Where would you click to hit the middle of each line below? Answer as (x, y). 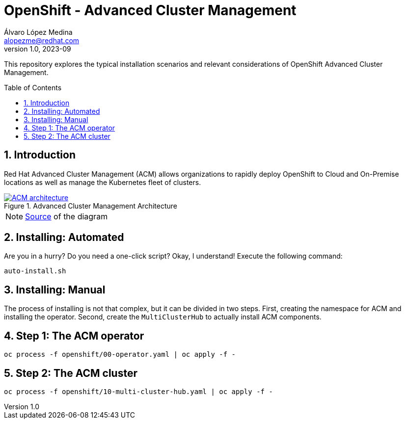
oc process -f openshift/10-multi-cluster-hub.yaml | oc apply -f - (138, 391)
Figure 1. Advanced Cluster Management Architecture (91, 206)
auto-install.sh (35, 271)
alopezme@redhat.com (42, 40)
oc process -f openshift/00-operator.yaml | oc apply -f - (120, 355)
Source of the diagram (67, 216)
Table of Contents (33, 87)
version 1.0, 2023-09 (38, 49)
